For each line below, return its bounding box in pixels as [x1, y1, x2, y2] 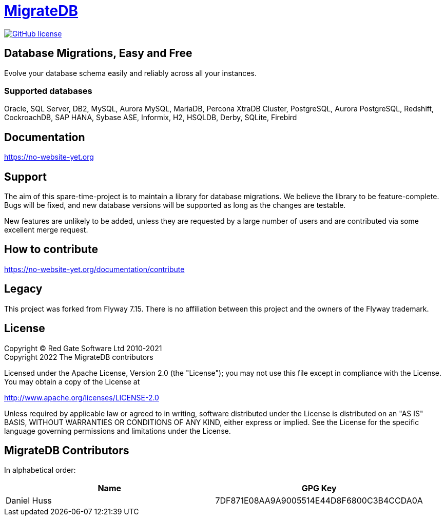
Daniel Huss [6, 495, 52, 506]
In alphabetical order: [4, 466, 76, 475]
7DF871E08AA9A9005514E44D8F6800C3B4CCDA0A [215, 495, 423, 506]
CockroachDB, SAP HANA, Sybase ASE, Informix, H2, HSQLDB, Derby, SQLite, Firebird [4, 113, 297, 122]
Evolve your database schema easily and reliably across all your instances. [4, 68, 257, 78]
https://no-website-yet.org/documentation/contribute [4, 264, 185, 274]
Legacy [4, 282, 43, 296]
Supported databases [4, 85, 92, 96]
